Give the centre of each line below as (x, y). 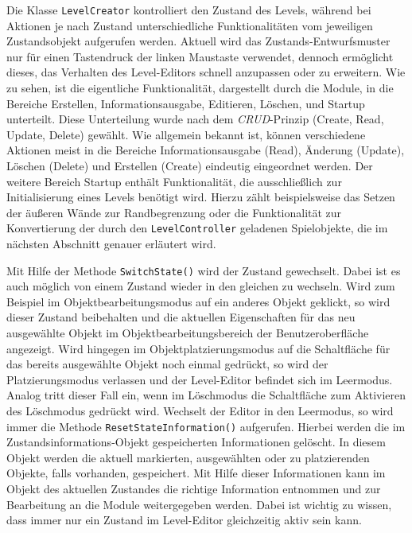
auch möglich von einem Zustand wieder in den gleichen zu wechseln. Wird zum (201, 286)
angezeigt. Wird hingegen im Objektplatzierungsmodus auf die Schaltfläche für (198, 348)
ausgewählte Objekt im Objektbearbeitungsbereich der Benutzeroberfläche (188, 333)
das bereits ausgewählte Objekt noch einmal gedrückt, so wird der (167, 364)
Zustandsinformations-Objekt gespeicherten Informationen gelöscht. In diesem (196, 442)
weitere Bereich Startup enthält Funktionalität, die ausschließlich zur (174, 181)
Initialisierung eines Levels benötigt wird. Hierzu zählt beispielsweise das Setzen (201, 197)
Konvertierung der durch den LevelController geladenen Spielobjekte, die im (197, 228)
